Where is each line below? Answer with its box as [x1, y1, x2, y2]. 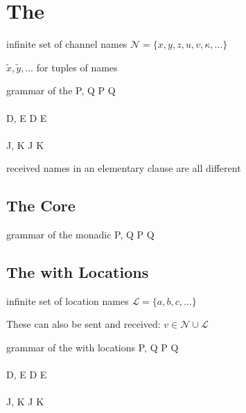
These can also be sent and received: [6, 317, 161, 331]
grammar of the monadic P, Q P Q [6, 227, 155, 242]
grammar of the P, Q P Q [6, 83, 116, 98]
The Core [6, 195, 76, 216]
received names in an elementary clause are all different [6, 161, 241, 175]
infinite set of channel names [6, 37, 128, 51]
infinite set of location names [6, 293, 129, 308]
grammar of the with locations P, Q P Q [6, 340, 179, 355]
